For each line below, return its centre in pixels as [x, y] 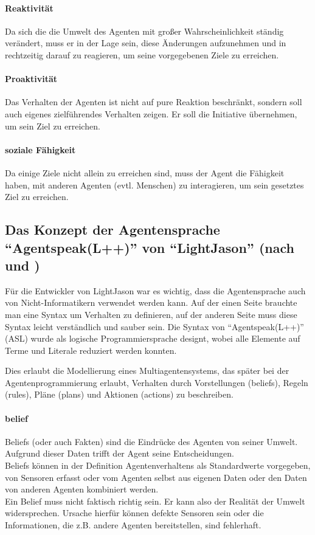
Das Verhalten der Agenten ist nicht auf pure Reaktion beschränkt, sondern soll [154, 102]
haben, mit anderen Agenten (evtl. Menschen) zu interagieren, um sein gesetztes [154, 185]
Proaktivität [31, 79]
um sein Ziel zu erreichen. [53, 126]
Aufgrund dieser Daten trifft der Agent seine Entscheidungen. [119, 453]
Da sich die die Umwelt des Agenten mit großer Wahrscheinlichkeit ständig [144, 31]
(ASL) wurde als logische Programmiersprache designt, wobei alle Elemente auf [153, 338]
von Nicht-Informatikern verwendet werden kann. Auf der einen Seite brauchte [151, 302]
